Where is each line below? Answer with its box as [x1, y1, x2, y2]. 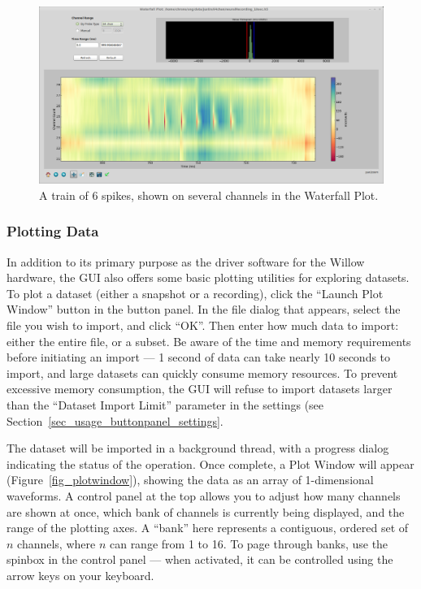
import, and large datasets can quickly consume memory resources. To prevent [7, 364, 398, 381]
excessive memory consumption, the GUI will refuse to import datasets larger [7, 380, 393, 397]
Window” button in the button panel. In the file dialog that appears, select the [7, 301, 401, 318]
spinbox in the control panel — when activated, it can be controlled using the [7, 551, 393, 568]
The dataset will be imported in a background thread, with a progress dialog [7, 440, 389, 457]
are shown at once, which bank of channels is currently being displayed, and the [7, 503, 405, 520]
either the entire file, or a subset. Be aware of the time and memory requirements [7, 332, 411, 349]
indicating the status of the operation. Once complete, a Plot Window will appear [7, 455, 414, 472]
